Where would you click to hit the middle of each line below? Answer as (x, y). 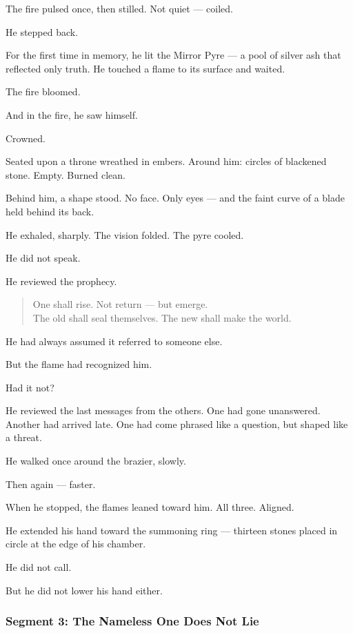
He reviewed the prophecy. (61, 281)
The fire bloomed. (43, 91)
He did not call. (39, 567)
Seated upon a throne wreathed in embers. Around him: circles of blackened (166, 161)
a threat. (24, 437)
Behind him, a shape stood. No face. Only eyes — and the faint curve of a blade (175, 198)
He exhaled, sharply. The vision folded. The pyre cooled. (125, 234)
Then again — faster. (51, 484)
